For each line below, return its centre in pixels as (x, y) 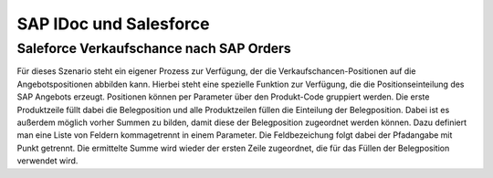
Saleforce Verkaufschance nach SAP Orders (154, 48)
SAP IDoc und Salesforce (113, 24)
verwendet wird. (47, 161)
